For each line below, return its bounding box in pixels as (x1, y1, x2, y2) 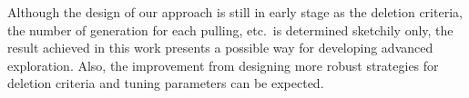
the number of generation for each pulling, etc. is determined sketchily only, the (7, 20, 454, 39)
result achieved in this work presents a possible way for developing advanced (7, 38, 433, 57)
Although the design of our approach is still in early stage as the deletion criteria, (7, 3, 463, 21)
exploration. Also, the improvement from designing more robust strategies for (7, 55, 439, 74)
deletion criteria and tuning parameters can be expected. (7, 73, 324, 93)
